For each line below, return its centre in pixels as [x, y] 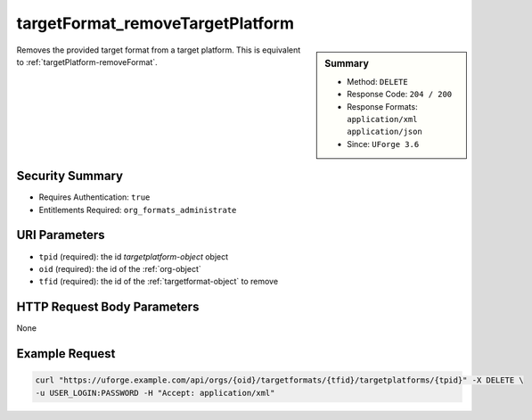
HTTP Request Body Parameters [108, 307]
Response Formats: [382, 106]
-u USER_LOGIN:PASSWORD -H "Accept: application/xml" [155, 393]
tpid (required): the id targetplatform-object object [134, 256]
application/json [385, 132]
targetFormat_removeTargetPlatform [155, 23]
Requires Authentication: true [94, 197]
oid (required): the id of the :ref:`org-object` [120, 268]
